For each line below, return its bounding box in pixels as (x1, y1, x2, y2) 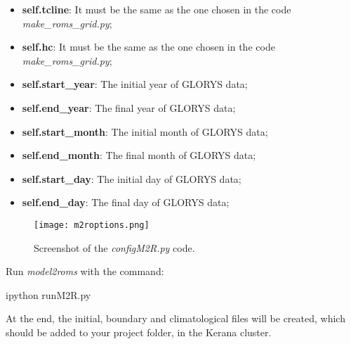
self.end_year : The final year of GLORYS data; (22, 100, 236, 115)
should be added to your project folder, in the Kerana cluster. (6, 324, 272, 339)
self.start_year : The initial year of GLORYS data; (22, 77, 248, 91)
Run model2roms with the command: (6, 264, 164, 279)
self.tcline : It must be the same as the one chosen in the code (22, 2, 291, 16)
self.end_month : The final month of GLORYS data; (22, 148, 256, 163)
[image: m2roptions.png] (34, 219, 150, 230)
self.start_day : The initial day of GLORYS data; (22, 171, 241, 186)
